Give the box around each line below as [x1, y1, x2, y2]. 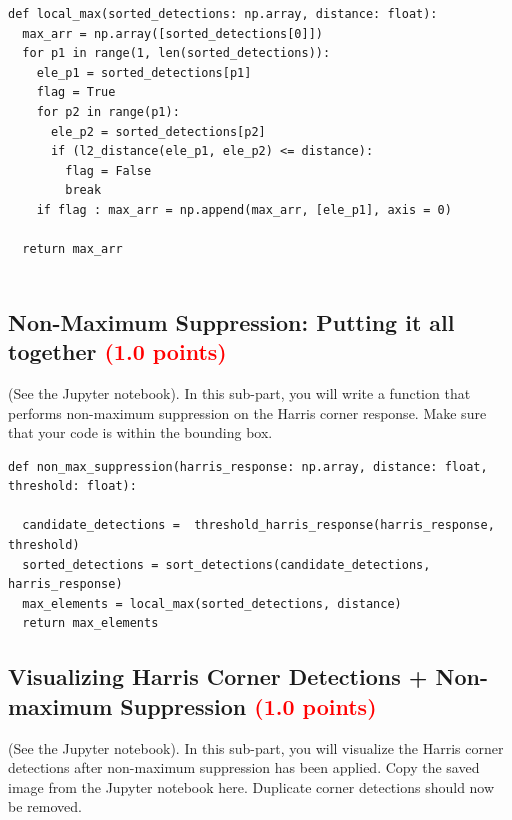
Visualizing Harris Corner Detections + [8, 661, 428, 692]
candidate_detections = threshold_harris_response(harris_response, [22, 518, 495, 533]
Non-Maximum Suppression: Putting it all [8, 306, 455, 337]
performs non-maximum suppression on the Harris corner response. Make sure [8, 402, 487, 423]
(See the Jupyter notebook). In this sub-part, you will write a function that [8, 382, 471, 403]
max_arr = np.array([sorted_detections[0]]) [22, 26, 323, 41]
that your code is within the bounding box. [8, 422, 273, 443]
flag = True [36, 85, 116, 100]
